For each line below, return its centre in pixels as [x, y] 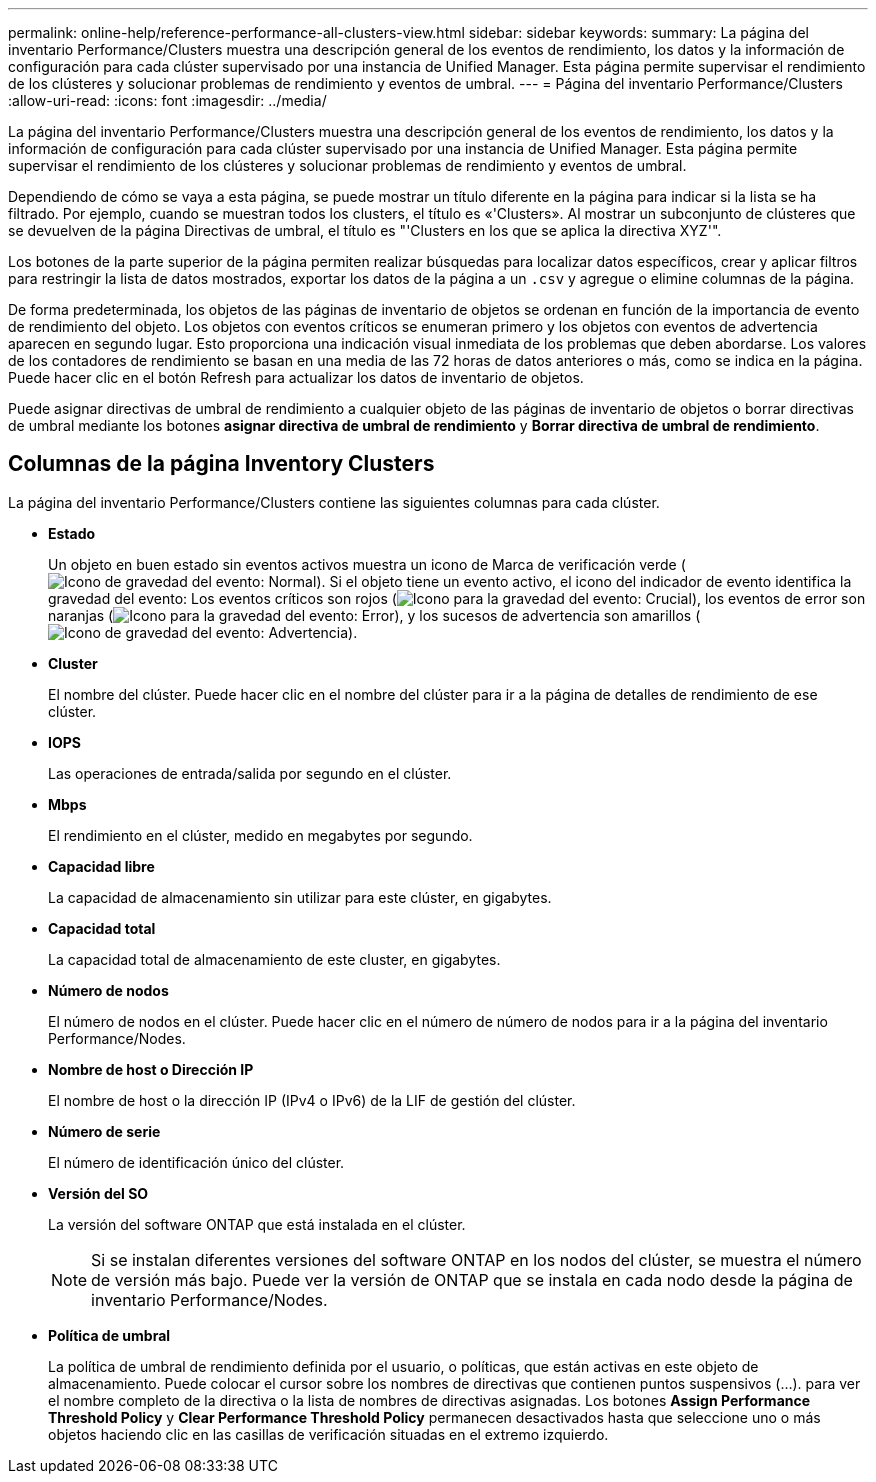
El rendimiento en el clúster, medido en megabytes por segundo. [260, 835]
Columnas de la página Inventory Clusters [221, 464]
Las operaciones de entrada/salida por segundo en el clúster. [250, 773]
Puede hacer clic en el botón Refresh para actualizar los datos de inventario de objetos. [296, 377]
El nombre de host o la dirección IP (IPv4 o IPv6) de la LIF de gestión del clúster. [312, 1100]
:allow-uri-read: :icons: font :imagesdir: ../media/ [167, 100]
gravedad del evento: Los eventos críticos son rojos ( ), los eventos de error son [457, 598]
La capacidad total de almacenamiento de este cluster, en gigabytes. [274, 959]
